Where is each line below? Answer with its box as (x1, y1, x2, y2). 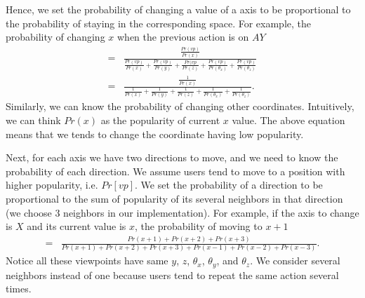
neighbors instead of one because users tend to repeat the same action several (6, 267, 339, 282)
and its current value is (27, 219, 126, 233)
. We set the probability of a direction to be (135, 177, 323, 192)
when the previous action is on (117, 29, 249, 44)
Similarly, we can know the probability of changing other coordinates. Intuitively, (6, 99, 354, 114)
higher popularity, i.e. (6, 177, 98, 192)
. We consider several (250, 253, 340, 268)
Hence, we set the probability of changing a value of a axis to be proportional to (6, 2, 351, 16)
